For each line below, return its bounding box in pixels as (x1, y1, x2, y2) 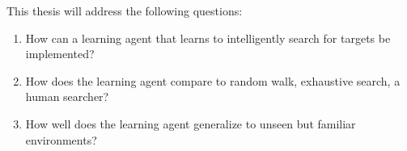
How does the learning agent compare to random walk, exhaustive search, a (25, 72, 401, 89)
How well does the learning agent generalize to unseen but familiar (25, 115, 356, 132)
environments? (25, 131, 97, 148)
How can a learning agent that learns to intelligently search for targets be (25, 29, 391, 46)
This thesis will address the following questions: (6, 2, 243, 19)
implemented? (25, 45, 95, 62)
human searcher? (25, 88, 109, 105)
